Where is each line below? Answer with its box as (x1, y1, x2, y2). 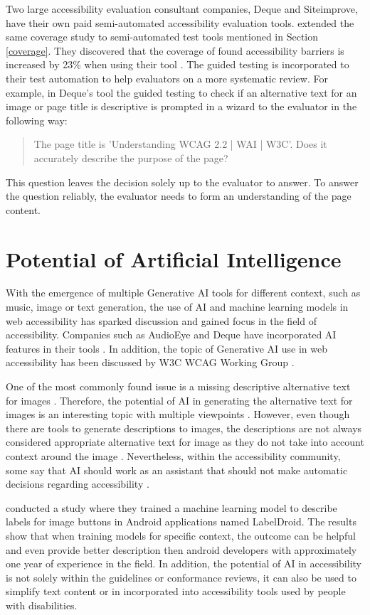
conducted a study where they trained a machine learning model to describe (6, 500, 337, 515)
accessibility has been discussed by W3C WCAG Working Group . (6, 355, 295, 370)
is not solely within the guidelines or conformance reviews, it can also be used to (6, 569, 356, 584)
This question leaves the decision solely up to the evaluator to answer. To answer (6, 174, 359, 189)
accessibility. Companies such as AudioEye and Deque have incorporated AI (6, 327, 337, 342)
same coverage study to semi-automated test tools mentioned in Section (6, 29, 319, 44)
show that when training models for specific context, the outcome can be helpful (6, 528, 356, 542)
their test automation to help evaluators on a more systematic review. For (6, 70, 328, 85)
